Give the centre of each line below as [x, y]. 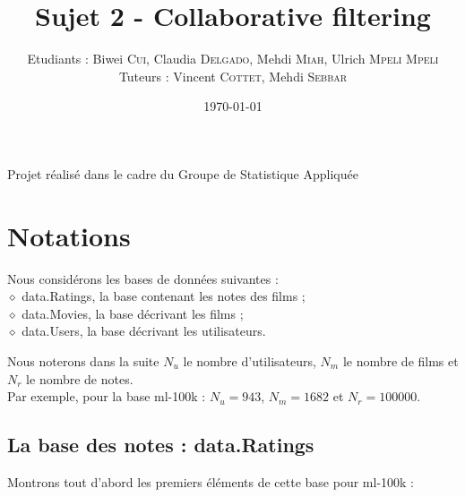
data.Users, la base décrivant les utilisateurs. [144, 331]
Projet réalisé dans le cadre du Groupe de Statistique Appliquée [183, 173]
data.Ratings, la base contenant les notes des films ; [164, 296]
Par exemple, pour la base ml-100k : [107, 396]
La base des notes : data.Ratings [161, 445]
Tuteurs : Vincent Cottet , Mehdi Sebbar [233, 76]
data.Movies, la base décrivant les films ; [133, 313]
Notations [69, 235]
